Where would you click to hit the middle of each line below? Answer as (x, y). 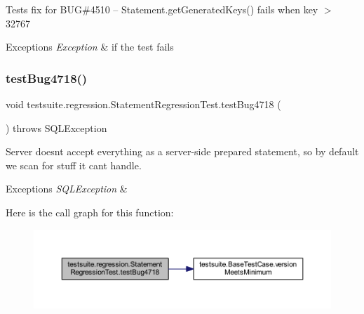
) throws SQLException (56, 127)
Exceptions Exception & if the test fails (90, 47)
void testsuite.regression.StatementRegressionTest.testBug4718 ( (143, 104)
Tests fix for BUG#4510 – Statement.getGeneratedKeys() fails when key (162, 9)
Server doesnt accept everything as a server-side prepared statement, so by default (182, 151)
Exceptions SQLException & (67, 189)
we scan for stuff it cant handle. (74, 165)
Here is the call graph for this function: (90, 212)
